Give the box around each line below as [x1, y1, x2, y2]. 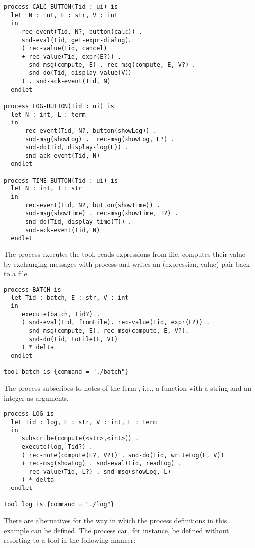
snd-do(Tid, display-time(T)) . [25, 218, 132, 226]
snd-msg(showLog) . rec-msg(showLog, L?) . [25, 135, 175, 143]
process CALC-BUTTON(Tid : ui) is [4, 3, 118, 10]
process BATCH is [4, 286, 61, 293]
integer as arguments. [4, 392, 69, 403]
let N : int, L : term [11, 111, 86, 118]
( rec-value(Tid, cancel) [21, 45, 107, 52]
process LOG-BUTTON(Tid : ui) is [4, 102, 114, 110]
